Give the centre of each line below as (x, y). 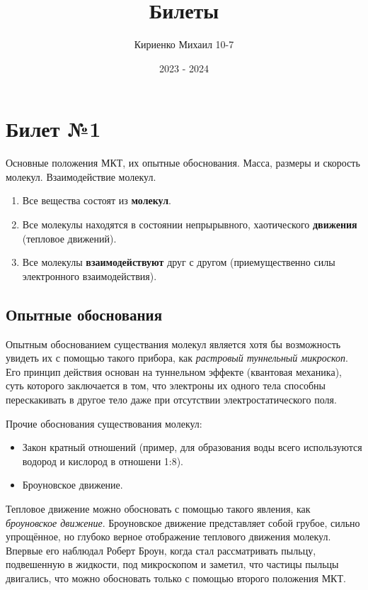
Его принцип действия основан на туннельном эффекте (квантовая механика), (174, 371)
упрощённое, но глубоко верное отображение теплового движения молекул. (168, 536)
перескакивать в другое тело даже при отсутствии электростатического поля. (171, 399)
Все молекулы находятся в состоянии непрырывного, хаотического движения (190, 224)
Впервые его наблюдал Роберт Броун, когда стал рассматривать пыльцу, (161, 550)
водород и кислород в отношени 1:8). (103, 461)
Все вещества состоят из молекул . (97, 200)
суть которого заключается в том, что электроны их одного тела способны (166, 385)
